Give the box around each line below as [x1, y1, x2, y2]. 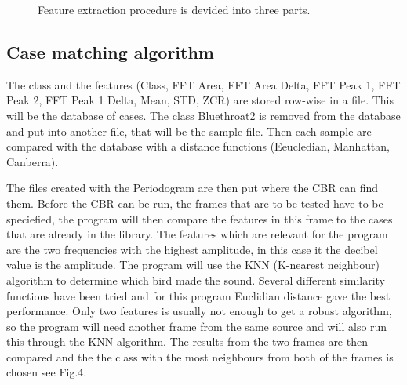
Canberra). [6, 153, 59, 169]
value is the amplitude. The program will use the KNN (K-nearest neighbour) [6, 256, 380, 273]
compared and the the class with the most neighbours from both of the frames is [6, 348, 394, 365]
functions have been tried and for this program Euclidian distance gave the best [6, 287, 391, 303]
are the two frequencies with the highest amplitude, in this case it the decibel [6, 241, 378, 257]
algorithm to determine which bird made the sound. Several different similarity [6, 271, 386, 288]
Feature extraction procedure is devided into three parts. [38, 2, 311, 17]
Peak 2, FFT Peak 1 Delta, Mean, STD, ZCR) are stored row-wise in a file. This [6, 92, 394, 108]
